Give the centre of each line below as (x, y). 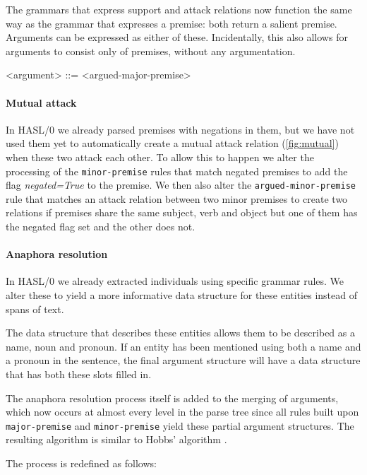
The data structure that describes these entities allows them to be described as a (180, 333)
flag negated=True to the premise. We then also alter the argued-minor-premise (181, 185)
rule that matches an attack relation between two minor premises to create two (177, 198)
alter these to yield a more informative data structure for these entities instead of (181, 295)
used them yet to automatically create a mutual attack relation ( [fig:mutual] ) (172, 143)
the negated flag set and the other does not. (101, 227)
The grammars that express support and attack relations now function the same (179, 9)
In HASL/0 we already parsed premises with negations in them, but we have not (180, 129)
